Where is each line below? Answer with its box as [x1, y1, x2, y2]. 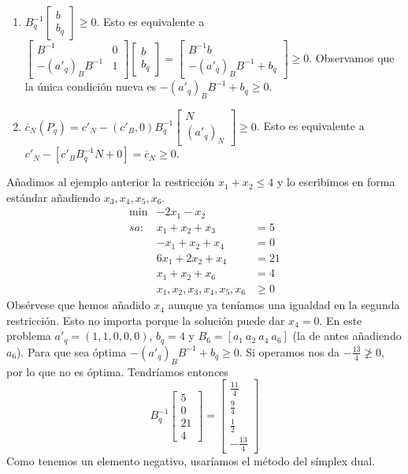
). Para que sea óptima [17, 343, 127, 360]
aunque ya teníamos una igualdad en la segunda [168, 297, 400, 313]
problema [6, 327, 51, 344]
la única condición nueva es [24, 78, 157, 95]
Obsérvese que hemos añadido [6, 297, 150, 313]
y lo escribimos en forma [276, 174, 395, 190]
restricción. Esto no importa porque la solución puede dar [6, 312, 285, 328]
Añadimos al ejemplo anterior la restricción [6, 174, 215, 190]
